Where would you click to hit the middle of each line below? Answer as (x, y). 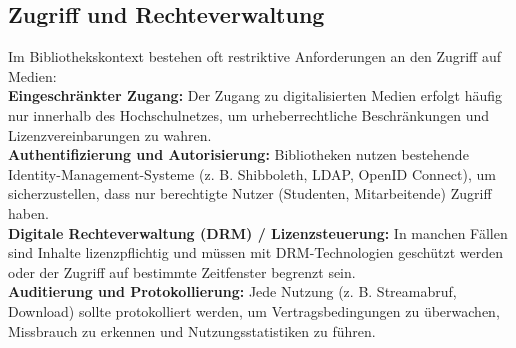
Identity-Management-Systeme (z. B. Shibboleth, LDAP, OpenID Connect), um (252, 173)
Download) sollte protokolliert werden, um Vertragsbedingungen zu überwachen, (254, 310)
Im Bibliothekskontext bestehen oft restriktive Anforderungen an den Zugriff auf (254, 56)
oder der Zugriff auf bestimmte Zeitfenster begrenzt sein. (182, 271)
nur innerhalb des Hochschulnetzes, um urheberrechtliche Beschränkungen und (249, 114)
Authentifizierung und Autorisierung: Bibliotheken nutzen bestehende (238, 154)
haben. (28, 212)
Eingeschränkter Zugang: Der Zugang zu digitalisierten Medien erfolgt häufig (255, 95)
